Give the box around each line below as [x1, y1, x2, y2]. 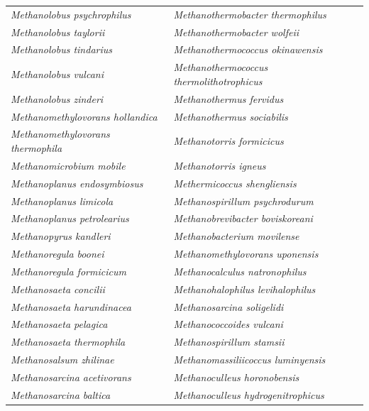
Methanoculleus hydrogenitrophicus [173, 387, 324, 402]
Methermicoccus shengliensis [173, 175, 297, 190]
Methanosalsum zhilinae [11, 352, 114, 367]
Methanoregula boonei [11, 246, 104, 261]
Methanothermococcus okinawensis [173, 42, 323, 57]
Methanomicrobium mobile [11, 158, 126, 172]
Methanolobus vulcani [11, 67, 104, 82]
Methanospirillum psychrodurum [173, 193, 314, 208]
